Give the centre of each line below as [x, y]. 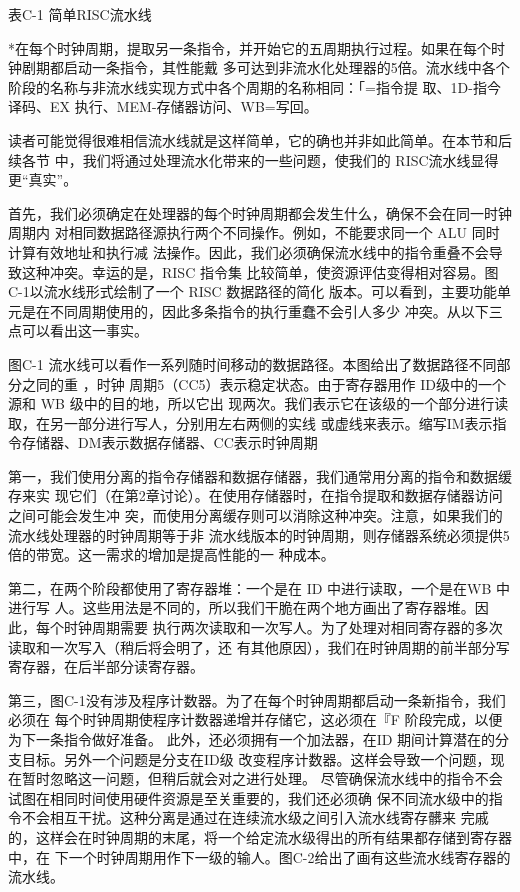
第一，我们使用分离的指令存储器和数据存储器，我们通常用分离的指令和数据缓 [260, 475]
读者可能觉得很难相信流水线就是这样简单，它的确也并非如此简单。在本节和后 [260, 139]
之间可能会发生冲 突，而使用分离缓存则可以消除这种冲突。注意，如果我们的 [255, 515]
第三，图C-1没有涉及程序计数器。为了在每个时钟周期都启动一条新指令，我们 [257, 699]
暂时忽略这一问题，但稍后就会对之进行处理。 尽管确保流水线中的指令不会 [262, 778]
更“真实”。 [43, 179]
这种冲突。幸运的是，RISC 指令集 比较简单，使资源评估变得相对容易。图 [260, 271]
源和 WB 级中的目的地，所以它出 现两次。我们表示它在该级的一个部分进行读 [258, 403]
